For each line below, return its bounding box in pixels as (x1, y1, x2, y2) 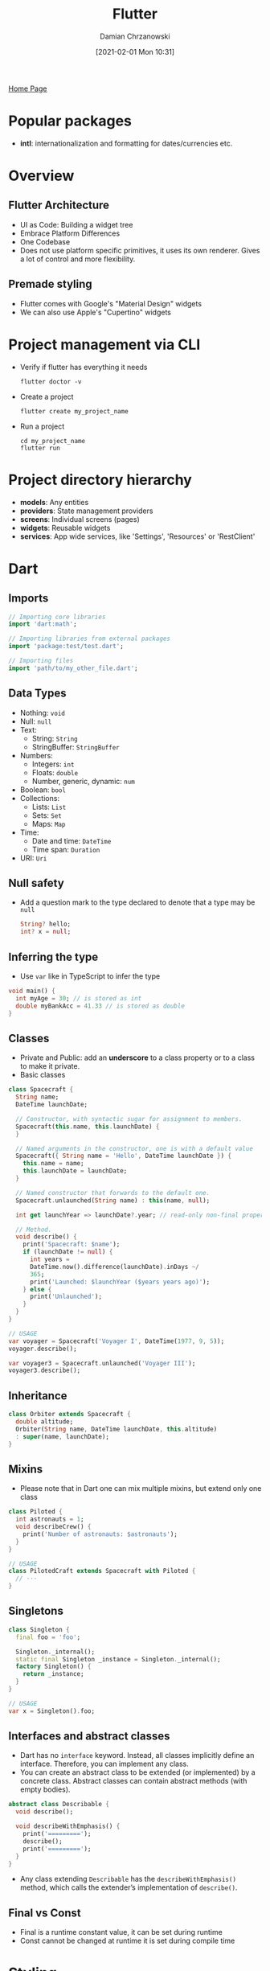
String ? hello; (19, 920, 72, 929)
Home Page (8, 84, 47, 93)
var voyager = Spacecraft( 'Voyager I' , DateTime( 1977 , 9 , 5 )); (8, 1337, 225, 1345)
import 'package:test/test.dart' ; (8, 643, 125, 651)
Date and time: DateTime (31, 836, 112, 845)
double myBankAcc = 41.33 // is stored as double (15, 1002, 185, 1010)
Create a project (19, 392, 74, 401)
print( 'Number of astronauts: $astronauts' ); (22, 1530, 178, 1538)
